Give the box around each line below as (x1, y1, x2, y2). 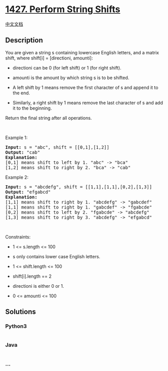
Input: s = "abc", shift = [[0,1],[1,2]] (5, 144, 110, 150)
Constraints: (5, 233, 31, 240)
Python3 (5, 323, 27, 330)
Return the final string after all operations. (5, 115, 92, 121)
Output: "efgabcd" (5, 189, 51, 195)
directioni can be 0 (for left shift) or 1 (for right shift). (12, 64, 121, 71)
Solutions (5, 308, 36, 316)
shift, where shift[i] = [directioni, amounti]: (5, 55, 93, 61)
